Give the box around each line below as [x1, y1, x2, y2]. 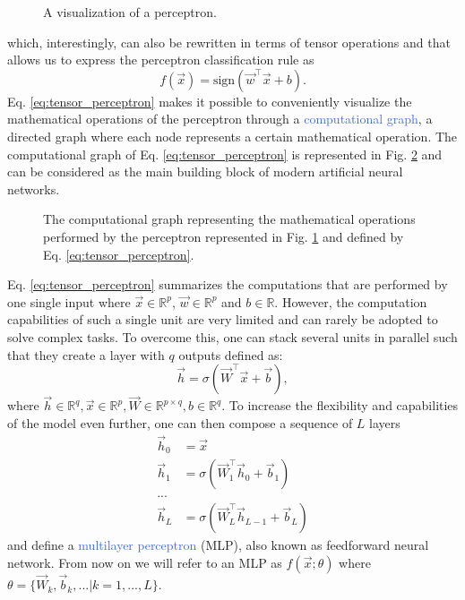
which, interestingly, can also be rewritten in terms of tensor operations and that [7, 32, 451, 51]
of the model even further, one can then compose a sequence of [7, 413, 353, 432]
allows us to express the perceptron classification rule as [7, 50, 314, 69]
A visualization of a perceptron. [43, 3, 217, 21]
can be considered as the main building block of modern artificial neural [7, 162, 403, 181]
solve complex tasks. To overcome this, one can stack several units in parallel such [7, 327, 458, 346]
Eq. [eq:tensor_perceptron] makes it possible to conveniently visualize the [7, 91, 412, 110]
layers [369, 413, 400, 432]
